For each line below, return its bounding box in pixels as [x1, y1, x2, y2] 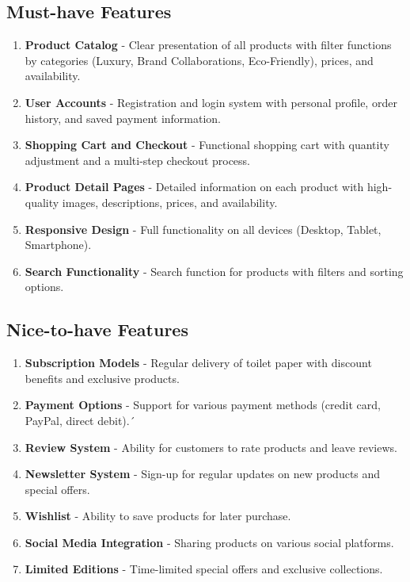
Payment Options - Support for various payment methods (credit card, [25, 396, 381, 413]
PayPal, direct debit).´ [25, 412, 135, 428]
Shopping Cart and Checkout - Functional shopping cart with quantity [25, 136, 389, 153]
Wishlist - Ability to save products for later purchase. [25, 507, 291, 524]
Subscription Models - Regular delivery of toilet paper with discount [25, 354, 372, 371]
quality [25, 193, 59, 210]
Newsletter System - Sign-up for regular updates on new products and [25, 465, 381, 482]
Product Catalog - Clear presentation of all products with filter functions [25, 36, 392, 53]
